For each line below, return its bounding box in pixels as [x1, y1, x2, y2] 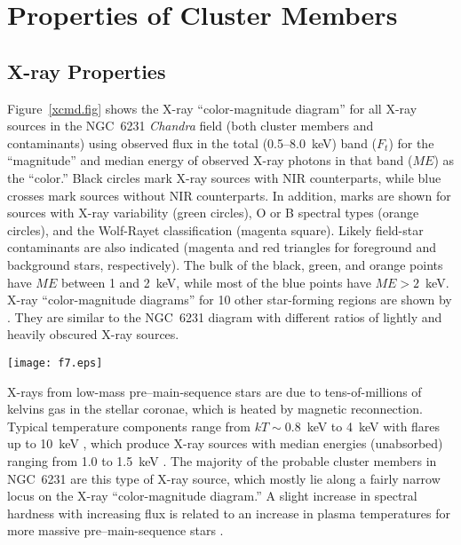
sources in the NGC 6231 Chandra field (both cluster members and [7, 116, 374, 135]
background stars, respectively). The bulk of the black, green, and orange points [7, 255, 443, 273]
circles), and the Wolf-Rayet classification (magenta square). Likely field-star [7, 220, 424, 239]
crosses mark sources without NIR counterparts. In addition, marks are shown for [7, 186, 451, 204]
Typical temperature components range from [7, 416, 251, 435]
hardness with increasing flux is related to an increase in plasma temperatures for [7, 503, 450, 522]
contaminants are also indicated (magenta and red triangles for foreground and [7, 238, 437, 257]
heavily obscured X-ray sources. [7, 325, 179, 344]
